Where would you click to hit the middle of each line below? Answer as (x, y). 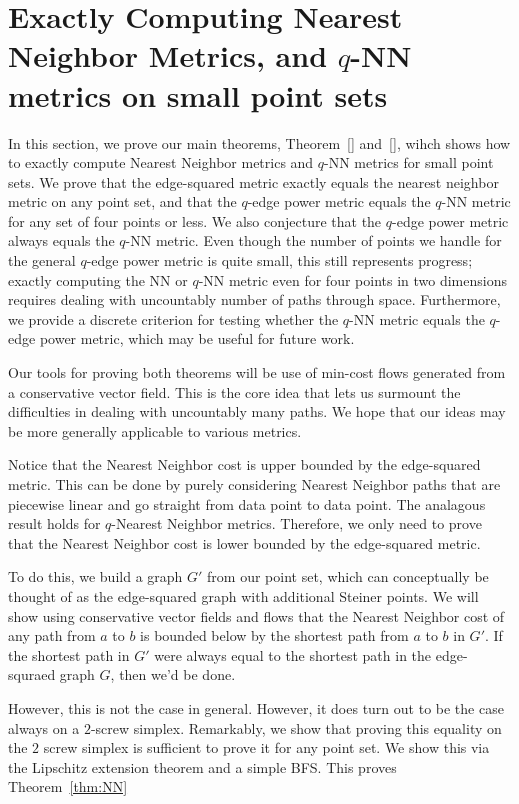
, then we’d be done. (173, 674)
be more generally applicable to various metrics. (155, 430)
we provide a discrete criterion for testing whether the (173, 318)
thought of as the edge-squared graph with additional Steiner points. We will (243, 595)
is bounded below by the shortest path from (274, 635)
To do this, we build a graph (95, 576)
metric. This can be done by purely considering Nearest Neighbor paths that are (254, 484)
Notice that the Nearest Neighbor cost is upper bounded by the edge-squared (244, 464)
